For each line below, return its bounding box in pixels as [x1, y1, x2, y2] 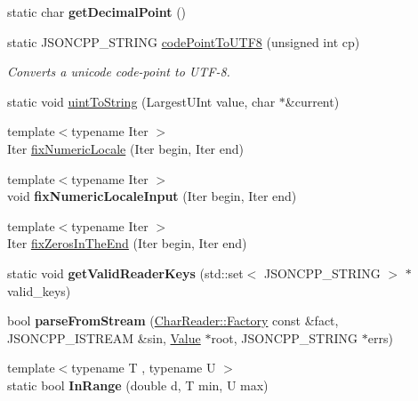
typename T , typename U [71, 358, 216, 377]
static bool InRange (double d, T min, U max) [7, 375, 269, 394]
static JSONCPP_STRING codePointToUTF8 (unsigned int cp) [7, 32, 360, 51]
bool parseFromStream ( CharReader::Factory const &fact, [7, 311, 339, 330]
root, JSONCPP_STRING [211, 328, 358, 347]
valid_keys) [7, 281, 71, 300]
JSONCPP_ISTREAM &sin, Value [7, 328, 201, 347]
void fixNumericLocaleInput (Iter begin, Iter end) [7, 187, 297, 205]
